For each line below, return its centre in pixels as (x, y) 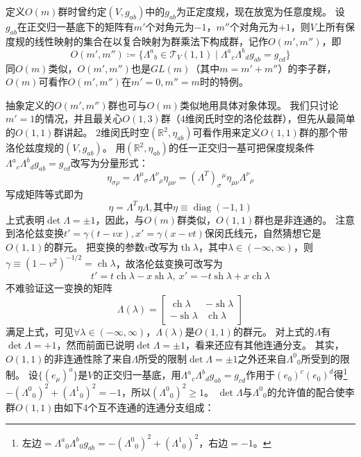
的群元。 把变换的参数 (94, 246)
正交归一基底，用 (142, 375)
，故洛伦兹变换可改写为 (169, 263)
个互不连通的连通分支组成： (151, 407)
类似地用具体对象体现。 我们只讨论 (259, 105)
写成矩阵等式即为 (44, 193)
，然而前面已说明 (95, 345)
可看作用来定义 (227, 132)
